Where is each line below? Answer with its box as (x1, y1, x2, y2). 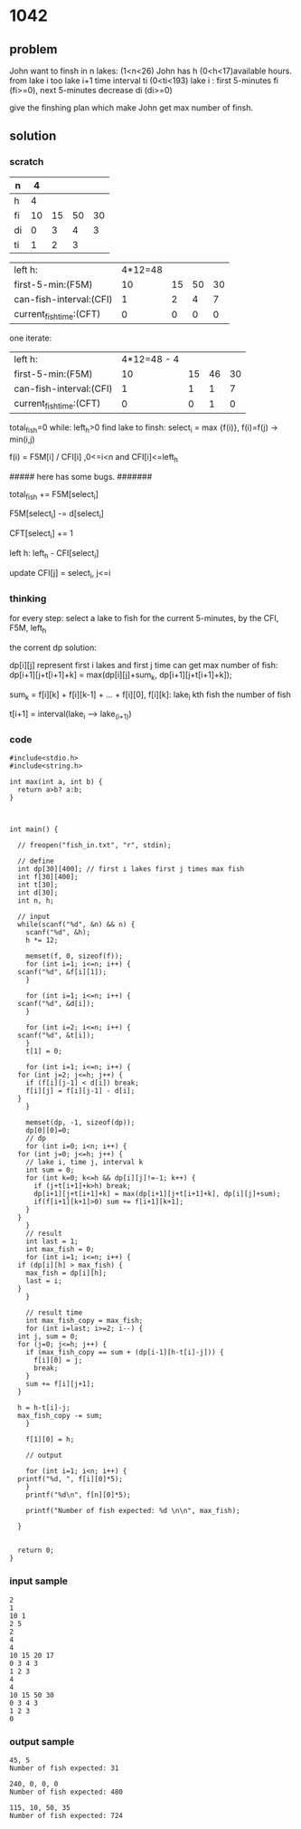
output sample (9, 1735, 75, 1748)
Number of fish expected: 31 (9, 1764, 119, 1773)
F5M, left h (9, 622, 47, 635)
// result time (25, 1308, 83, 1317)
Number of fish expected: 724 (9, 1812, 124, 1821)
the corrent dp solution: (9, 642, 98, 653)
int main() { (9, 825, 59, 834)
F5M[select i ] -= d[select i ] (9, 508, 104, 522)
